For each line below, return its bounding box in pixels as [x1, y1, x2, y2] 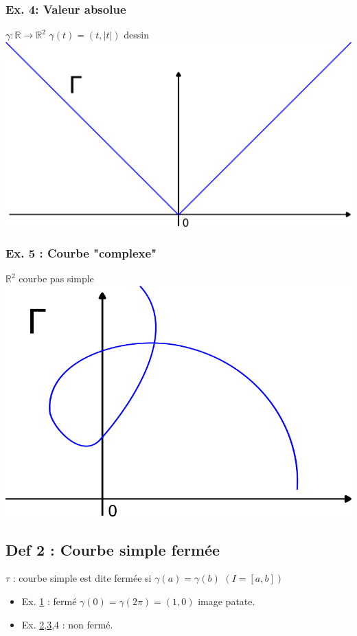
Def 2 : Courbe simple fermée [5, 538, 220, 560]
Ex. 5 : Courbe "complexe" [5, 245, 157, 262]
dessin [124, 27, 149, 42]
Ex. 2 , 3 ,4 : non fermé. [21, 617, 113, 631]
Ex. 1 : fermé [21, 593, 77, 608]
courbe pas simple [19, 271, 94, 286]
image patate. [198, 593, 255, 608]
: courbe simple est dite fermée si [12, 571, 152, 585]
